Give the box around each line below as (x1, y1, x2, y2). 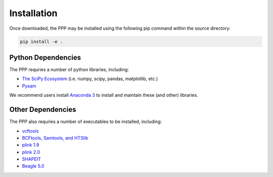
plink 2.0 (22, 149, 40, 155)
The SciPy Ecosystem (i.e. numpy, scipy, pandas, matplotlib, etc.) (22, 76, 158, 82)
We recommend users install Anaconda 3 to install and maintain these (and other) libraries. (9, 92, 198, 98)
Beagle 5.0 (22, 163, 44, 169)
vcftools (22, 128, 39, 134)
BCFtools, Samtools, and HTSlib (22, 135, 88, 141)
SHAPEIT (22, 156, 41, 162)
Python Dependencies (9, 53, 81, 62)
